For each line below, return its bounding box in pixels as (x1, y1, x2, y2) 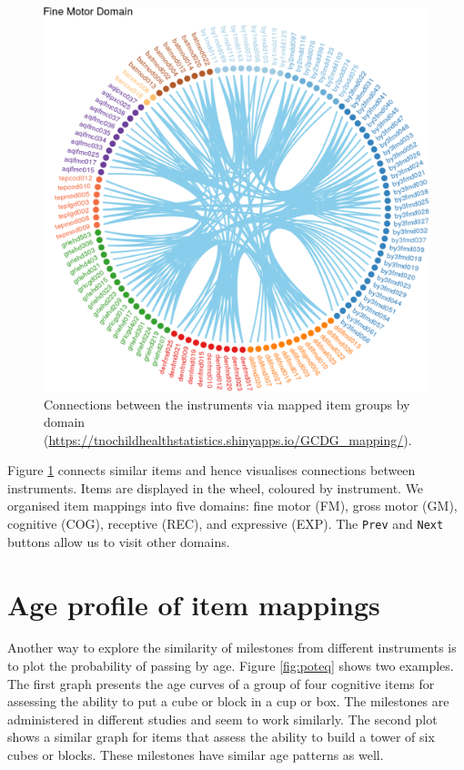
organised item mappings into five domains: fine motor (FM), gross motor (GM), (7, 496, 458, 515)
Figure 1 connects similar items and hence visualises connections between (7, 461, 416, 480)
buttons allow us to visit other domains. (7, 532, 230, 551)
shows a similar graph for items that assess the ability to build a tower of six (7, 727, 435, 746)
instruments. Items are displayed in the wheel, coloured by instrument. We (7, 478, 424, 497)
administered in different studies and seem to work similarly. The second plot (7, 709, 438, 728)
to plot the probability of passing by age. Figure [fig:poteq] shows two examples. (7, 656, 454, 675)
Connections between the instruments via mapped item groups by (44, 394, 410, 413)
